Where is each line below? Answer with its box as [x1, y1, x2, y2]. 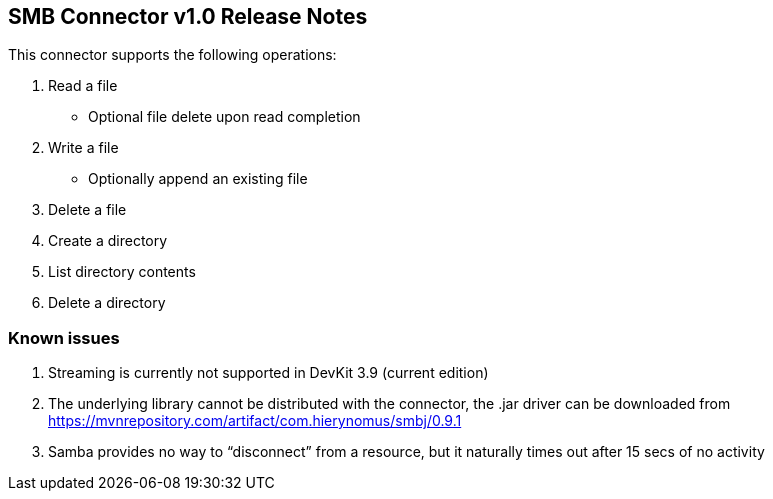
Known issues [8, 327, 120, 348]
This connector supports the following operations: [8, 46, 337, 64]
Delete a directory [48, 294, 166, 312]
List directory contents [48, 263, 196, 281]
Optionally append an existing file [88, 170, 308, 188]
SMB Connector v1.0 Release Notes [8, 4, 368, 29]
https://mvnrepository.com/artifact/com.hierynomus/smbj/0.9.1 [48, 412, 462, 430]
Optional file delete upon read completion [88, 108, 361, 126]
